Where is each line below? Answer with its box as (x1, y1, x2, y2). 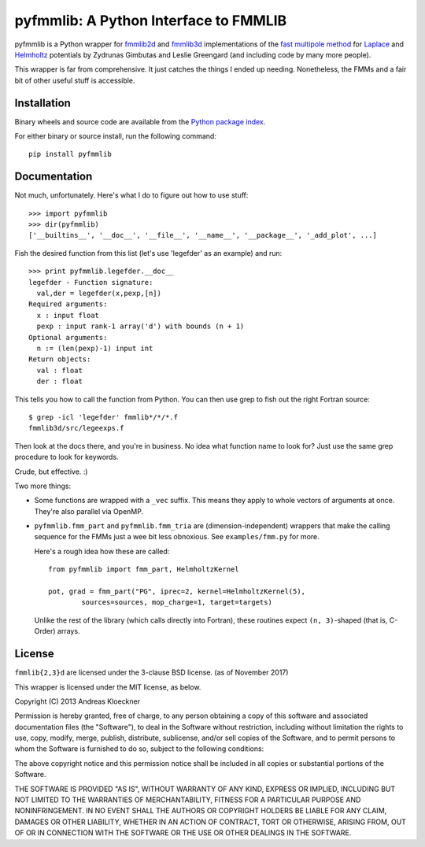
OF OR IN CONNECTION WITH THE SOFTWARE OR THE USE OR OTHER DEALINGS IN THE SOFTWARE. (14, 828, 352, 838)
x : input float (36, 311, 100, 320)
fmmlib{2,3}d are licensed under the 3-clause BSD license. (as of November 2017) (14, 668, 289, 677)
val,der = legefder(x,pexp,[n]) (36, 289, 161, 298)
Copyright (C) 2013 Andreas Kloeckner (14, 697, 141, 706)
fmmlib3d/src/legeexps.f (28, 423, 124, 433)
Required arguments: (28, 300, 108, 309)
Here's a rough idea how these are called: (34, 546, 170, 556)
